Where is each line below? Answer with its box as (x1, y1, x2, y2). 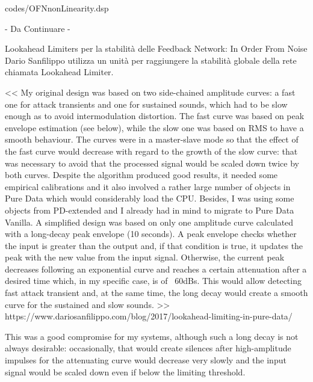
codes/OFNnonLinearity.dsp (5, 2, 109, 14)
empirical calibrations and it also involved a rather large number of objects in (5, 180, 291, 193)
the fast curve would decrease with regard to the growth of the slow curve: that (5, 144, 298, 157)
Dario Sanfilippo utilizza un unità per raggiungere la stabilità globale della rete (5, 54, 297, 66)
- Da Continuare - (5, 22, 70, 34)
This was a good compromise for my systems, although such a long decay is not (5, 330, 299, 342)
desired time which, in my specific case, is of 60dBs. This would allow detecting (5, 274, 302, 287)
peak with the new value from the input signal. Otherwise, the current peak (5, 251, 285, 263)
